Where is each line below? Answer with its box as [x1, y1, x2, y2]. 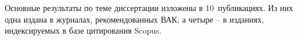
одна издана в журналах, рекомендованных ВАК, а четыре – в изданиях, [5, 13, 264, 25]
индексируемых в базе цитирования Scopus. [5, 24, 162, 37]
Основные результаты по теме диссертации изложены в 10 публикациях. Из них [5, 2, 293, 13]
